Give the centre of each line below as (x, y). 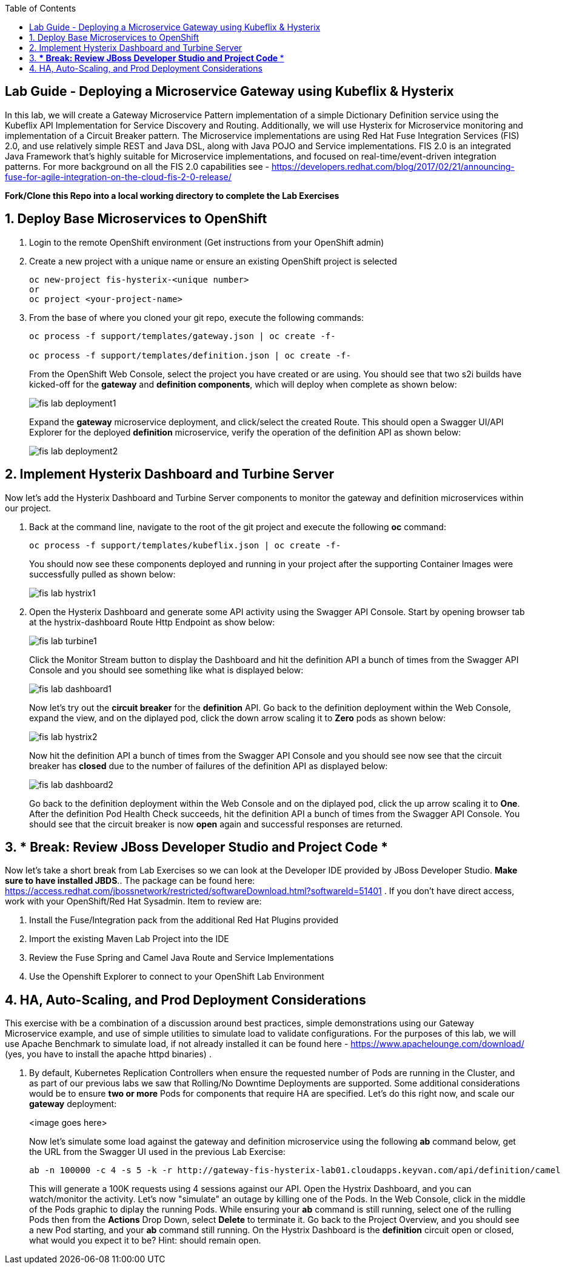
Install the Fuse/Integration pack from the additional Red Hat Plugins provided (184, 920)
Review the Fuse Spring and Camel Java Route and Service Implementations (182, 958)
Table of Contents (41, 8)
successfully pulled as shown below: (102, 574)
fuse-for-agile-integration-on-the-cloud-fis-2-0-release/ (118, 177)
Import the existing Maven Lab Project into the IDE (129, 939)
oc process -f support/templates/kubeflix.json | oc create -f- (185, 545)
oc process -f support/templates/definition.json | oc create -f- (190, 355)
